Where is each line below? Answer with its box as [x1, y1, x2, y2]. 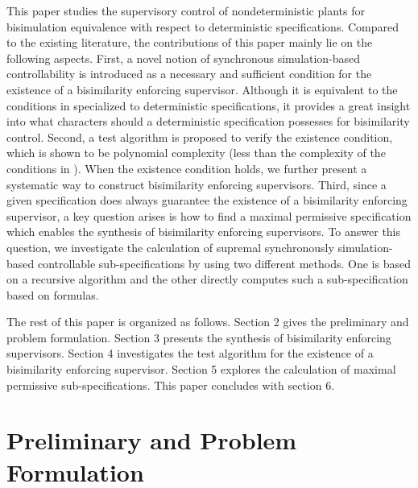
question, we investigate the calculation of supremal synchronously [6, 238, 334, 255]
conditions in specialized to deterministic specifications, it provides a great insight [6, 97, 411, 114]
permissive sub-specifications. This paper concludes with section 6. [6, 376, 335, 393]
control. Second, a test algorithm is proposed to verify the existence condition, [6, 128, 393, 145]
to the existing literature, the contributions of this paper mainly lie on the [6, 34, 373, 51]
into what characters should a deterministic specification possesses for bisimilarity [6, 113, 410, 130]
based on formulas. [6, 286, 99, 303]
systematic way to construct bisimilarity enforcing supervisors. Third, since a [6, 176, 387, 192]
